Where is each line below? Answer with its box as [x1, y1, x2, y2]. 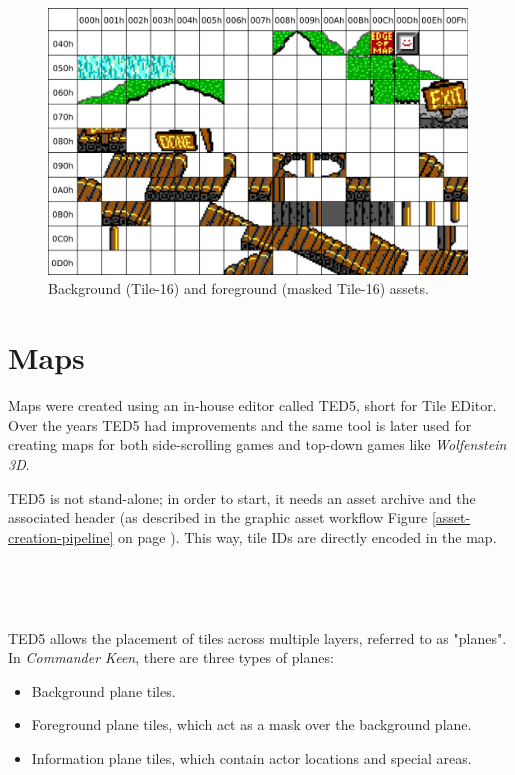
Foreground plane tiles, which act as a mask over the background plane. [31, 714, 472, 735]
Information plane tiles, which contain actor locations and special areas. [31, 747, 472, 768]
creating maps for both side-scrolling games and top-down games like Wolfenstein [8, 434, 507, 455]
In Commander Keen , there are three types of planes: [8, 647, 334, 668]
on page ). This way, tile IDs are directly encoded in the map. [118, 526, 497, 547]
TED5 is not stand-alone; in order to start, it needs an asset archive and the [8, 487, 476, 508]
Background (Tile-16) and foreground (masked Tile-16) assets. [48, 278, 429, 299]
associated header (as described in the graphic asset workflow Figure [8, 507, 428, 528]
